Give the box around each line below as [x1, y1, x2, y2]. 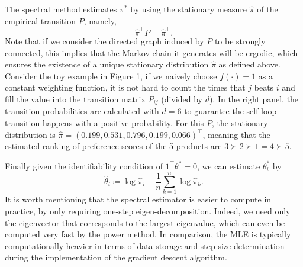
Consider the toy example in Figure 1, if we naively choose [5, 69, 217, 82]
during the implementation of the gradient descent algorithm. [5, 251, 227, 263]
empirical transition [5, 14, 76, 27]
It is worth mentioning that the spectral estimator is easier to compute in [5, 193, 272, 205]
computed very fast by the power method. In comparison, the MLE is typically [5, 228, 291, 240]
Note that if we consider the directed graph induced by [5, 34, 204, 47]
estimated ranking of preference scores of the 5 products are [5, 140, 222, 152]
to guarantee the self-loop [184, 105, 277, 117]
